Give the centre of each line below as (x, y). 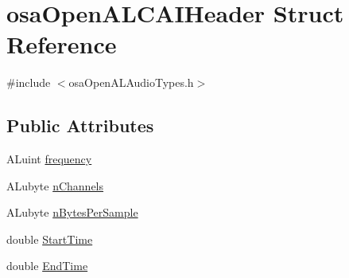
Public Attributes (80, 125)
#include (29, 82)
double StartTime (50, 239)
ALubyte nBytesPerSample (72, 212)
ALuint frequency (49, 159)
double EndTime (47, 266)
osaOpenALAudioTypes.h (131, 82)
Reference (62, 44)
